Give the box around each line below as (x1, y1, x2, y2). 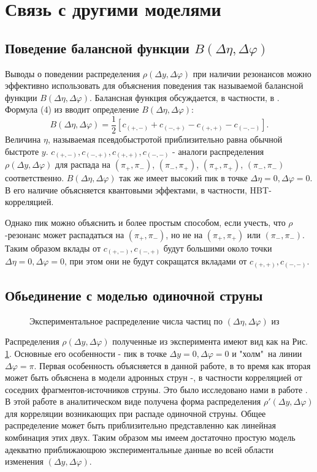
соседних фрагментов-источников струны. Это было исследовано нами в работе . (5, 383, 308, 395)
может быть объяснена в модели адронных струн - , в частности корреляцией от (5, 371, 302, 384)
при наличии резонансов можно (193, 67, 311, 80)
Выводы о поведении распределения (5, 67, 140, 80)
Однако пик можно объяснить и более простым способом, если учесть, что (5, 215, 286, 228)
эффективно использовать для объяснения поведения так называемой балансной (5, 79, 304, 92)
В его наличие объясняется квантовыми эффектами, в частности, (5, 183, 247, 196)
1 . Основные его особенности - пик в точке (5, 347, 167, 359)
